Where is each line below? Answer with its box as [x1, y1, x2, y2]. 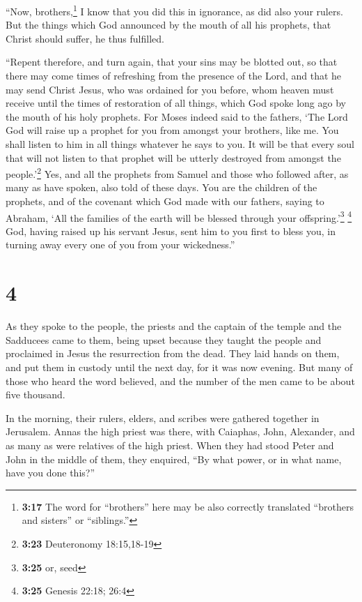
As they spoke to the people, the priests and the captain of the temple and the [6, 319, 342, 333]
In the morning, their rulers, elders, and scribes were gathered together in [6, 410, 320, 425]
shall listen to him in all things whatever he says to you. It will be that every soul [6, 137, 355, 151]
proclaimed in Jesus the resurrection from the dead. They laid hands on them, [6, 346, 340, 361]
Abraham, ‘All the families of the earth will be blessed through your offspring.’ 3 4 [6, 208, 352, 225]
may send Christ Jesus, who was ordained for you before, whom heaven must [6, 82, 334, 96]
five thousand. [6, 387, 65, 402]
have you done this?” [6, 465, 95, 480]
